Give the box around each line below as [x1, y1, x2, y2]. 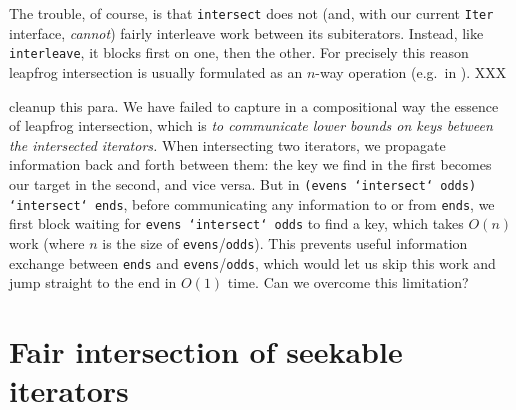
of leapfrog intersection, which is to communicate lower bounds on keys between [9, 115, 493, 136]
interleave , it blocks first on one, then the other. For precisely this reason [9, 42, 469, 63]
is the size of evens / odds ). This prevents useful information [102, 232, 468, 253]
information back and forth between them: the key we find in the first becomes [9, 154, 492, 175]
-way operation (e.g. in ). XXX [315, 61, 507, 82]
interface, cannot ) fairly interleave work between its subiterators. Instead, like [9, 22, 484, 43]
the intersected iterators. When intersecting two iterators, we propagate [9, 134, 446, 155]
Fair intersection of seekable [9, 330, 403, 371]
